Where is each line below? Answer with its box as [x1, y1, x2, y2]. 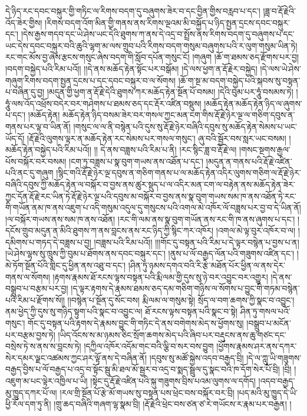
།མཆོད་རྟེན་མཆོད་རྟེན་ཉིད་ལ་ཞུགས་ [204, 97, 302, 109]
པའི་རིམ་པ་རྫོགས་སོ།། [5, 293, 65, 306]
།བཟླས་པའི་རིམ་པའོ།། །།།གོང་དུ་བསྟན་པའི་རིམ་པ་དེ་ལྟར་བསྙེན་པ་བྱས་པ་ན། [94, 235, 299, 248]
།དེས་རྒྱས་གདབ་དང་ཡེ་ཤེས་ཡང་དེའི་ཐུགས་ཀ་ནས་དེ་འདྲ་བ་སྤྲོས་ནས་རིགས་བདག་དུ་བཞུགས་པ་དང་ [21, 28, 295, 40]
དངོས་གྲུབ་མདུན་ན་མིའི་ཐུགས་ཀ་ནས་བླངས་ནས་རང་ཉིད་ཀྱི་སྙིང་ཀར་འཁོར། [5, 224, 214, 237]
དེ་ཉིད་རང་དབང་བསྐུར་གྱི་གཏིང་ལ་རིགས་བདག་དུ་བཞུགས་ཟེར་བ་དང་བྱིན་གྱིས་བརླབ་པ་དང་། [5, 5, 260, 17]
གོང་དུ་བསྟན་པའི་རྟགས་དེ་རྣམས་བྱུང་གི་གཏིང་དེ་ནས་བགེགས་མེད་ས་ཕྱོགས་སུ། [28, 317, 244, 329]
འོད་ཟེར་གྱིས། [5, 16, 42, 28]
